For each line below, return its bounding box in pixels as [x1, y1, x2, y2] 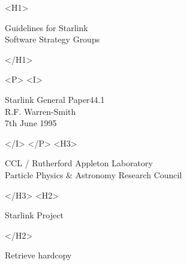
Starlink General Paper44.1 [5, 93, 105, 105]
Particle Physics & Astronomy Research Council [5, 168, 182, 181]
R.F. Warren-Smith [5, 105, 76, 117]
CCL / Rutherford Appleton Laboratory [5, 157, 153, 169]
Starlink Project [5, 209, 64, 221]
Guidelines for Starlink [5, 21, 88, 33]
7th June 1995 [5, 117, 57, 129]
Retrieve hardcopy [5, 249, 72, 261]
